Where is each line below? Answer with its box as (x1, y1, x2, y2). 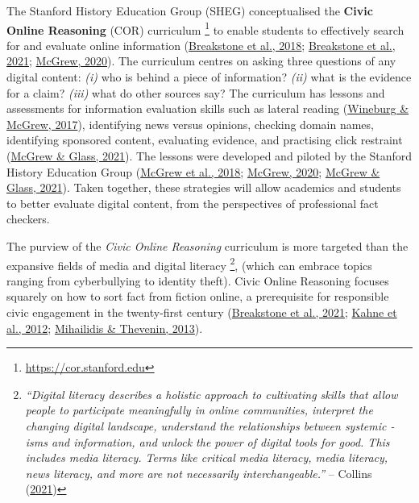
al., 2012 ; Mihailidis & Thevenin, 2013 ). (6, 319, 203, 336)
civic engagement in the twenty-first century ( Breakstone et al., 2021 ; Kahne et (6, 304, 397, 320)
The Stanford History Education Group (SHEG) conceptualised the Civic (6, 2, 373, 19)
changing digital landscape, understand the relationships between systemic (25, 417, 387, 434)
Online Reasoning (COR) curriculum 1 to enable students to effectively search (6, 19, 404, 38)
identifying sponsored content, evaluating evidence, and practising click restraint (6, 131, 403, 148)
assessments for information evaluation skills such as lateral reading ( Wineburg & (6, 100, 409, 117)
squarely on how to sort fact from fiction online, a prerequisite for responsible (6, 288, 389, 305)
